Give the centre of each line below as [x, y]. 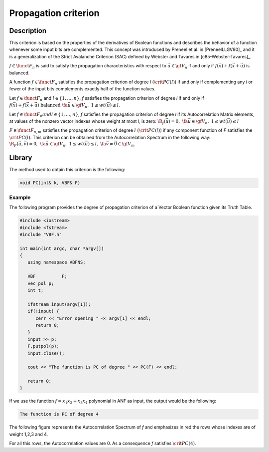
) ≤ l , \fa [97, 144]
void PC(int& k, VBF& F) [50, 183]
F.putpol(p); [44, 346]
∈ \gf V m [126, 144]
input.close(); [46, 353]
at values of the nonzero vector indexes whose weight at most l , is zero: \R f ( [87, 121]
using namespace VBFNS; [57, 262]
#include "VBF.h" [41, 234]
